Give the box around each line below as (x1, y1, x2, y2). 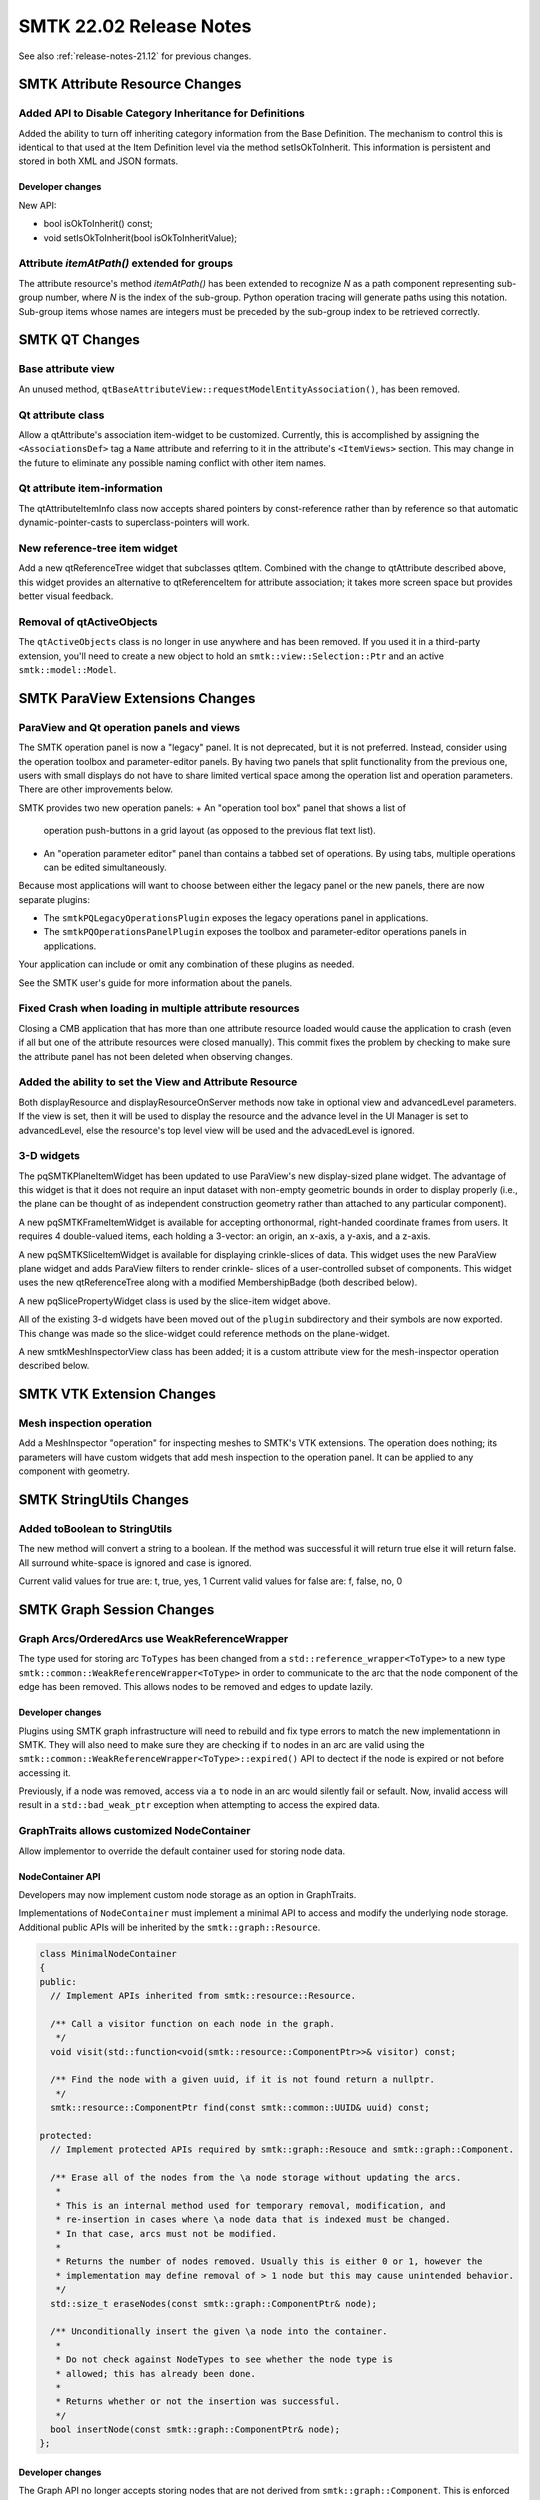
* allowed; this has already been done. (55, 2368, 257, 2379)
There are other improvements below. (18, 783, 174, 795)
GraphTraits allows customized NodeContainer (18, 1824, 251, 1838)
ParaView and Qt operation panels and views (18, 720, 241, 734)
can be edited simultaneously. (43, 861, 167, 873)
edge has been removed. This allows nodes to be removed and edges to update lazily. (18, 1681, 374, 1693)
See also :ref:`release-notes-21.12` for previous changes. (18, 50, 252, 62)
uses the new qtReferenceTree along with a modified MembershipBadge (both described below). (18, 1276, 418, 1289)
